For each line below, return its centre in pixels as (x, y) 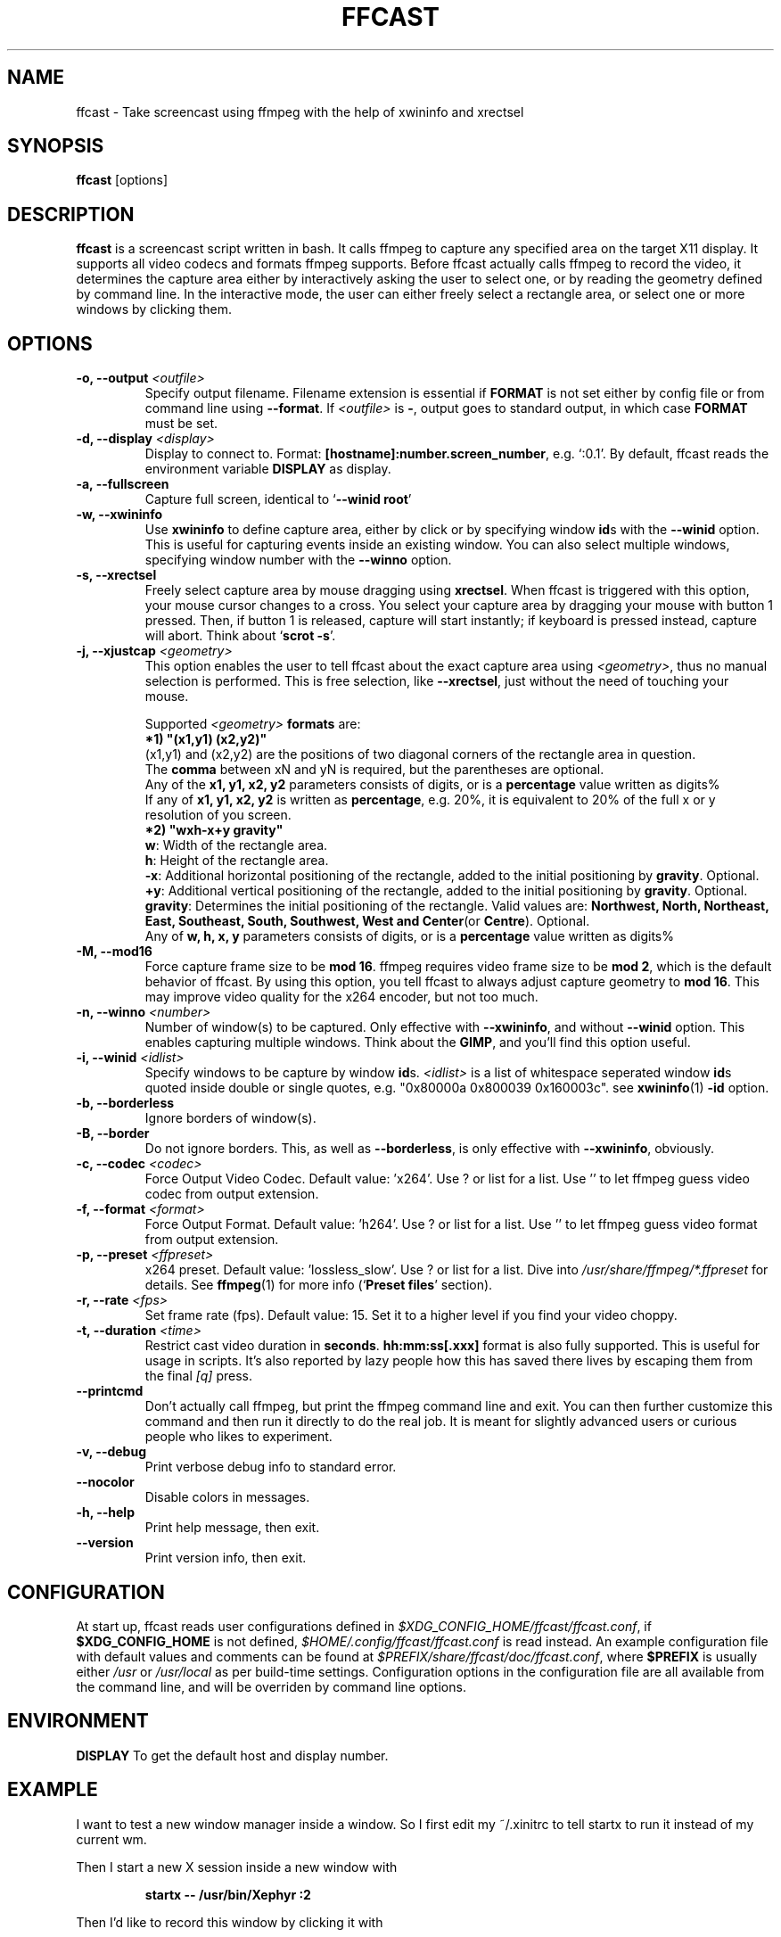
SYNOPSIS (56, 146)
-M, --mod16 (114, 952)
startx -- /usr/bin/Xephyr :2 (228, 1894)
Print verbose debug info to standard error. (271, 1467)
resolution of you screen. (218, 815)
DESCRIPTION (71, 214)
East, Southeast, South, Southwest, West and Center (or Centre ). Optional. (367, 921)
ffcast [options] (122, 180)
